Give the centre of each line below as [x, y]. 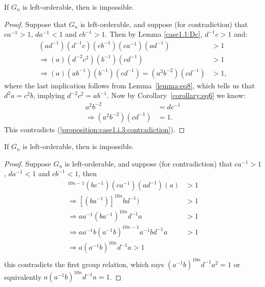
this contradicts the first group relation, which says [84, 264]
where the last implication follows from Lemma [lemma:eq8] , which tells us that [130, 85]
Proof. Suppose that [36, 24]
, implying [49, 95]
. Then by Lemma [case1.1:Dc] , [154, 34]
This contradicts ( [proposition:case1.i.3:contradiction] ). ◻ [95, 129]
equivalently [23, 277]
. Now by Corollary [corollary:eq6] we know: [176, 95]
